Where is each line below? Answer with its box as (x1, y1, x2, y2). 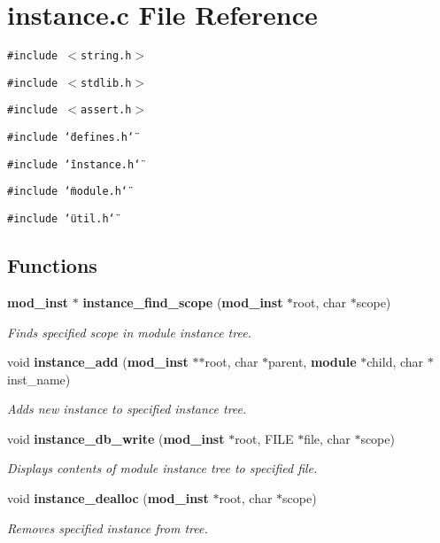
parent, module (268, 353, 357, 371)
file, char (304, 429, 351, 447)
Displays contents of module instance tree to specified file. (7, 459, 318, 477)
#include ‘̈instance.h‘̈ (7, 158, 141, 171)
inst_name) (7, 369, 71, 388)
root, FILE (235, 429, 294, 447)
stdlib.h (81, 76, 132, 89)
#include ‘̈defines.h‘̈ (7, 131, 135, 144)
